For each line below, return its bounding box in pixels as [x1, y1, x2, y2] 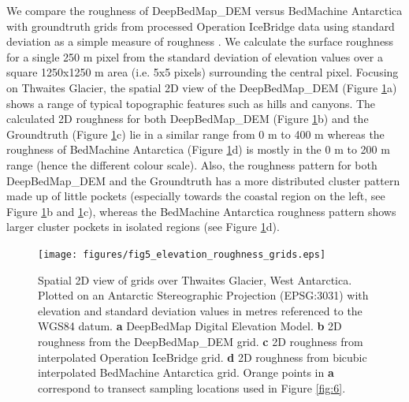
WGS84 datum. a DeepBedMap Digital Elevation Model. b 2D [38, 318, 342, 334]
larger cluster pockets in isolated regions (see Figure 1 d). [6, 218, 280, 235]
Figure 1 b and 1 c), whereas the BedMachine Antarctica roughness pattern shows [6, 203, 396, 219]
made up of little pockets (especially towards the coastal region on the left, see [6, 188, 385, 204]
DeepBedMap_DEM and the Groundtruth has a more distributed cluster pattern [6, 172, 400, 188]
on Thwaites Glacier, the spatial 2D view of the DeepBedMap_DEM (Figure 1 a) [6, 79, 397, 95]
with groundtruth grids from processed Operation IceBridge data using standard [6, 17, 395, 34]
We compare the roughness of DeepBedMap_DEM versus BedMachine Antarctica [6, 2, 403, 18]
